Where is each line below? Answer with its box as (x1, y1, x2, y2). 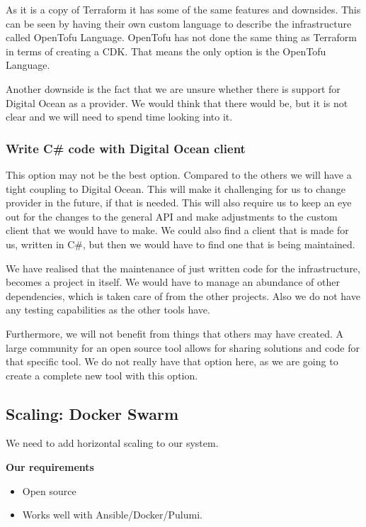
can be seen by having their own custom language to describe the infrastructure (6, 16, 352, 30)
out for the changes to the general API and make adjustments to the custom (6, 209, 338, 223)
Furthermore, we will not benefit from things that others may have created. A (6, 326, 343, 340)
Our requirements (6, 460, 94, 475)
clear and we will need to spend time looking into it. (6, 109, 233, 124)
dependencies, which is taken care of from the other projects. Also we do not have (6, 288, 360, 303)
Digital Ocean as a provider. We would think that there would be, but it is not (6, 95, 348, 110)
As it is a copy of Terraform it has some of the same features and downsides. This (6, 2, 361, 16)
